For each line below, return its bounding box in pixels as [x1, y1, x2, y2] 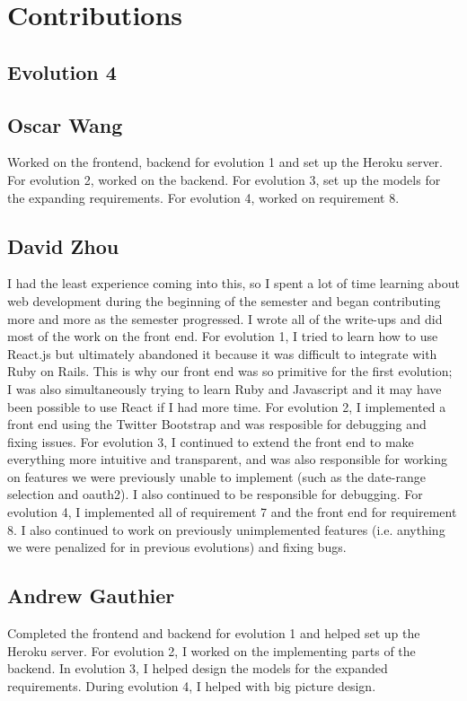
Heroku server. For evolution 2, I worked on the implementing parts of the [7, 641, 416, 660]
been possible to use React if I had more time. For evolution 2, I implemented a [7, 397, 446, 416]
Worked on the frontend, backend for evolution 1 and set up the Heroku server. [7, 153, 443, 171]
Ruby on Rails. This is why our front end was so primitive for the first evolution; [7, 362, 453, 381]
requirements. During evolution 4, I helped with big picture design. [7, 676, 376, 695]
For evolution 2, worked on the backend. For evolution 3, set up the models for [7, 170, 441, 188]
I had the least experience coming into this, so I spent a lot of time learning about [7, 274, 460, 293]
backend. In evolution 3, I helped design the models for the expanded [7, 659, 388, 678]
